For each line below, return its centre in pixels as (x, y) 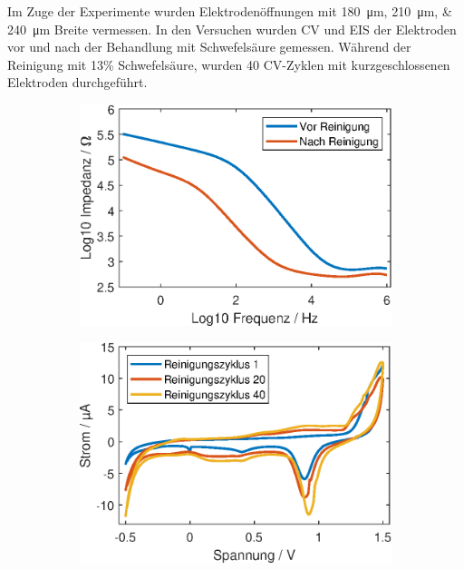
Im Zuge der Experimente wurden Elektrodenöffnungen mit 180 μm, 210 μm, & (230, 11)
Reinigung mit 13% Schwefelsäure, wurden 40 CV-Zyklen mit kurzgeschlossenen (229, 64)
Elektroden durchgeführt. (77, 82)
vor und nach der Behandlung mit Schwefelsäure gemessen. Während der (209, 47)
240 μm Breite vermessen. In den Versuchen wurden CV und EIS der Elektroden (232, 29)
